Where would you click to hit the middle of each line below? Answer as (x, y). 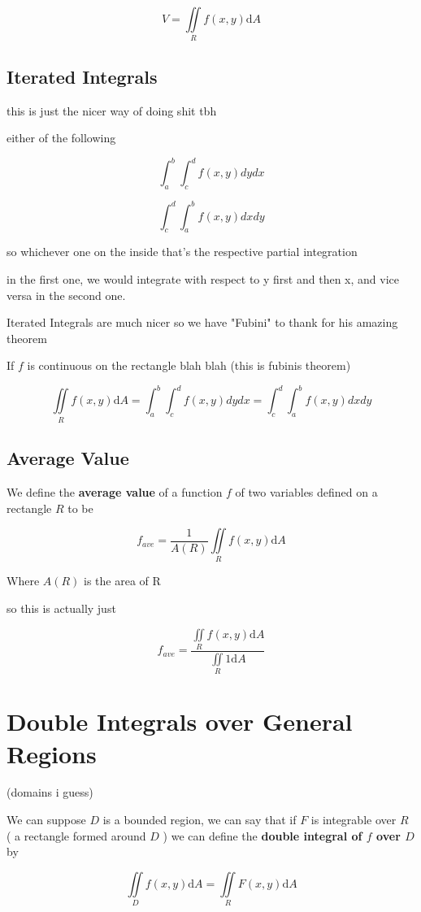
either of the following (61, 138)
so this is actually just (61, 608)
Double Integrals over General (180, 721)
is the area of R (122, 581)
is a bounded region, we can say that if (200, 820)
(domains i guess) (50, 792)
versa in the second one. (66, 295)
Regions (52, 753)
